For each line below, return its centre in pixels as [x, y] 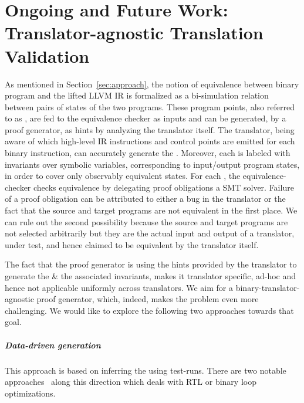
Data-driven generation [53, 345]
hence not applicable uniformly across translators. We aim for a [119, 287]
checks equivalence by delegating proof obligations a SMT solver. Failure [164, 187]
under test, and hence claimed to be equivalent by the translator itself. [132, 244]
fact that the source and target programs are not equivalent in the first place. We [151, 210]
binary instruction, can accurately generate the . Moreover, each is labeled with [148, 153]
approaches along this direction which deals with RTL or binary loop [131, 382]
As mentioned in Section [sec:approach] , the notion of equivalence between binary [152, 84]
